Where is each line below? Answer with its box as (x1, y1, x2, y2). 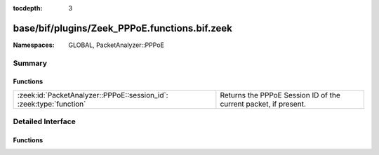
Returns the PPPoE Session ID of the (220, 90, 340, 100)
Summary (13, 58, 48, 68)
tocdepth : (13, 4, 43, 12)
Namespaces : (13, 41, 55, 49)
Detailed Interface (13, 116, 77, 126)
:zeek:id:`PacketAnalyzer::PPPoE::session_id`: (17, 90, 168, 100)
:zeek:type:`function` (17, 99, 86, 109)
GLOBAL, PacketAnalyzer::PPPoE (68, 41, 164, 49)
